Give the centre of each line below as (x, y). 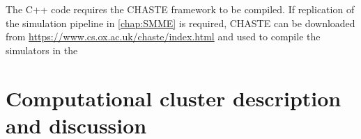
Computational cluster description (174, 98)
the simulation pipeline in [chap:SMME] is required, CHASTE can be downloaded (180, 23)
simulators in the (42, 50)
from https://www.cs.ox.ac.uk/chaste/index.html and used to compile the (163, 36)
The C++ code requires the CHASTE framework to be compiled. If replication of (180, 9)
